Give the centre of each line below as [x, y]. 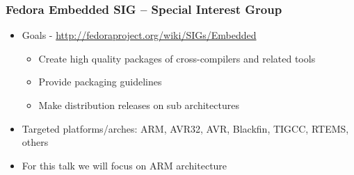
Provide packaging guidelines [100, 82]
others [35, 142]
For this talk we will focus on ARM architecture [124, 165]
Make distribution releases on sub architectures [139, 105]
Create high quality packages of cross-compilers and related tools [177, 58]
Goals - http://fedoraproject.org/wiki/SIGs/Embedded [139, 35]
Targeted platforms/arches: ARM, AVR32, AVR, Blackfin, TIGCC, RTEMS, [185, 128]
